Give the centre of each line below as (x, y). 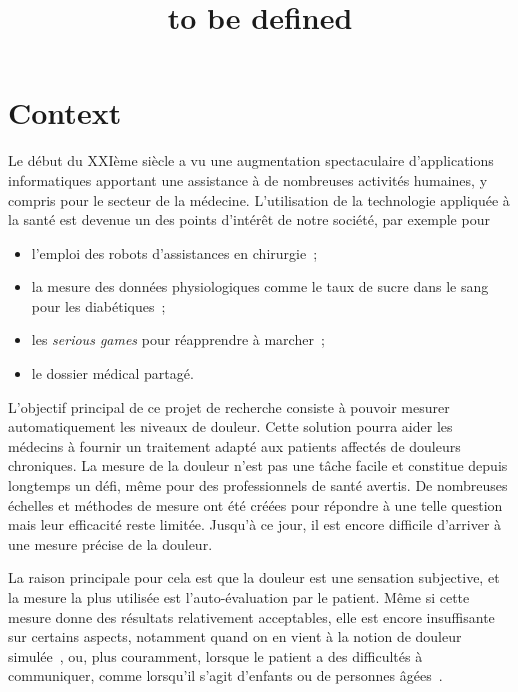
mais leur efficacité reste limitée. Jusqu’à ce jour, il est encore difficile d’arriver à (255, 524)
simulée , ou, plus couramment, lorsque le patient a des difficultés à (215, 655)
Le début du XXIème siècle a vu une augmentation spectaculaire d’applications (251, 160)
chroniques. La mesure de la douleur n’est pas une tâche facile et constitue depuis (258, 465)
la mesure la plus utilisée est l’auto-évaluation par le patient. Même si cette (239, 597)
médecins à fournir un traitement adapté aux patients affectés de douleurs (234, 445)
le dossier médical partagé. (112, 373)
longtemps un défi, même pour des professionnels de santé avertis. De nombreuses (258, 485)
